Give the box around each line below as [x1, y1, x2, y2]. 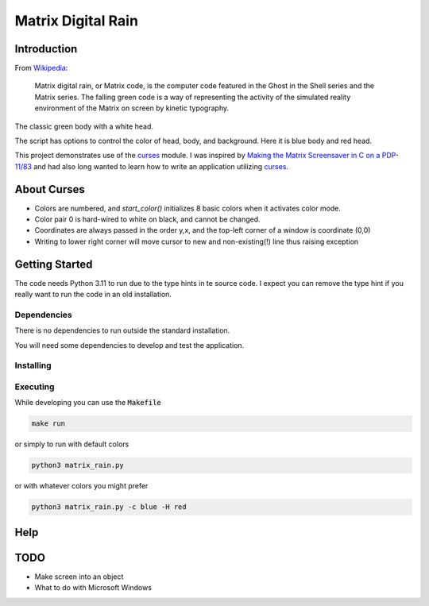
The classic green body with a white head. [14, 122, 154, 131]
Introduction [14, 42, 78, 56]
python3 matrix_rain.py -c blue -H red [31, 503, 187, 511]
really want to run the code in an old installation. [14, 290, 172, 299]
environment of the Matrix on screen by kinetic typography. [34, 103, 230, 113]
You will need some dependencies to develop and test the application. [14, 340, 245, 349]
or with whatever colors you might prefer [14, 481, 149, 491]
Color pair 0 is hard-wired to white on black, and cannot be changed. [34, 214, 261, 224]
